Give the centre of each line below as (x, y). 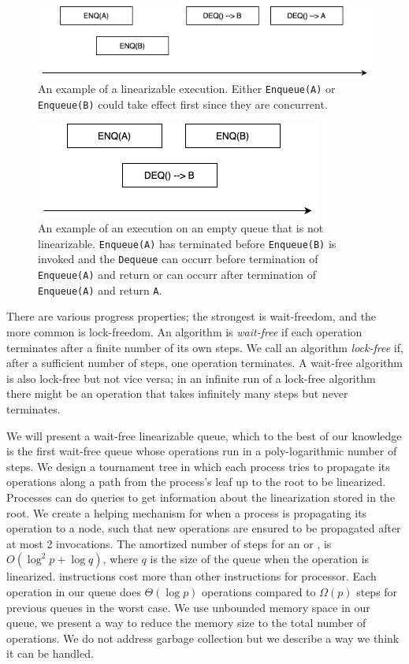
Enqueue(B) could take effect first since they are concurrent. (183, 104)
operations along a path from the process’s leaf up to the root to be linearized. (196, 482)
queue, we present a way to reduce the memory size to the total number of (186, 623)
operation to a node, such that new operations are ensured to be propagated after (204, 528)
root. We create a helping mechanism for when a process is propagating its (187, 512)
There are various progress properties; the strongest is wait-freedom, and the (191, 316)
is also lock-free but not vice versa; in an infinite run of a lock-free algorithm (191, 378)
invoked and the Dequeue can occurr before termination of (178, 259)
